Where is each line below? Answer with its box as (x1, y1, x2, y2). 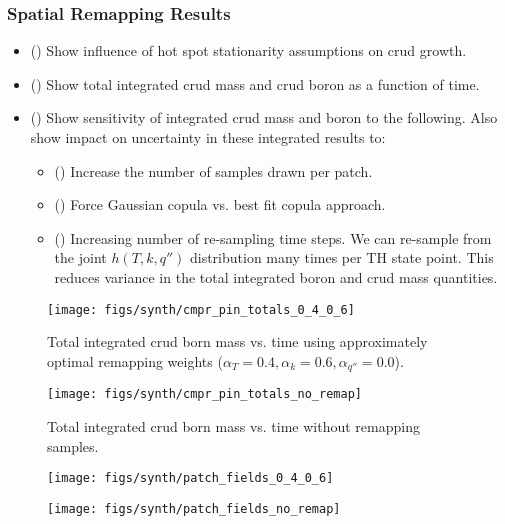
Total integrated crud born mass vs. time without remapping (47, 415, 420, 436)
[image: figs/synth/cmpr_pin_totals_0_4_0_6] (47, 302, 355, 317)
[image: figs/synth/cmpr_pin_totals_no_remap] (47, 387, 362, 402)
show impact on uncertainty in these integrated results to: (30, 127, 386, 147)
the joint (54, 247, 107, 268)
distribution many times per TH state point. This (189, 247, 494, 268)
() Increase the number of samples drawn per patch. (54, 160, 373, 181)
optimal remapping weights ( (47, 350, 223, 371)
